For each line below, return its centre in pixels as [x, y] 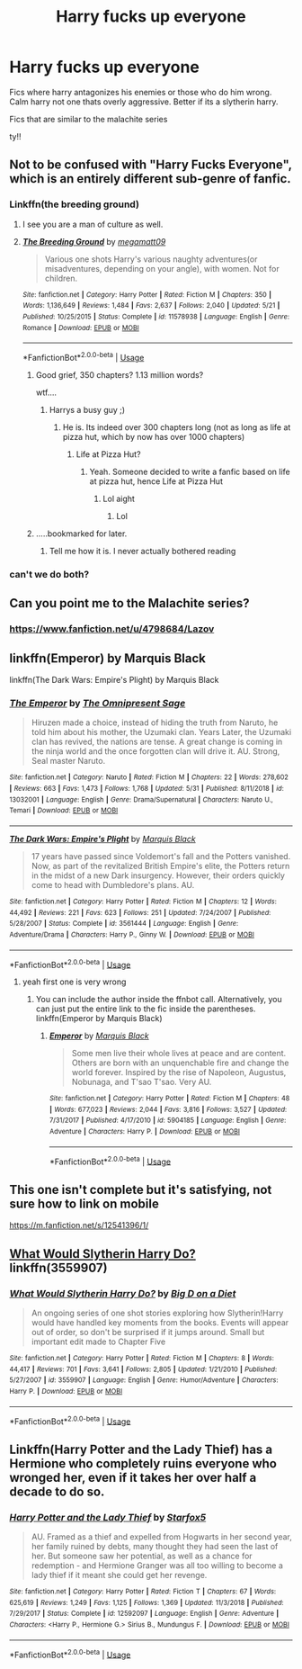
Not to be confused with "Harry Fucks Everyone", [151, 165]
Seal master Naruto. [68, 761]
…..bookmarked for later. [81, 534]
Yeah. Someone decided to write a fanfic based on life [190, 471]
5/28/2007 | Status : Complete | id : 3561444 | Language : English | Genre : [124, 924]
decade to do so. [57, 1491]
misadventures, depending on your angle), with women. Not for [162, 268]
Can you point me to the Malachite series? [129, 603]
